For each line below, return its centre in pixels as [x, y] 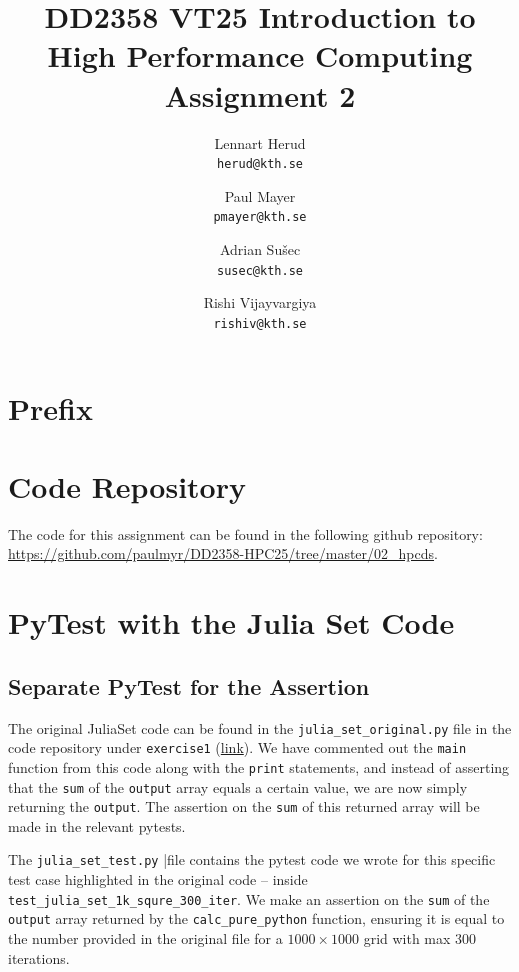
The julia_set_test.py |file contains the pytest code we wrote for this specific [252, 859]
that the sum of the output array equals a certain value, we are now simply [238, 786]
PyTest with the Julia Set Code [231, 622]
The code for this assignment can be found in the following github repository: [245, 533]
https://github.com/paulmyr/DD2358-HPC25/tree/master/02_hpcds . [223, 553]
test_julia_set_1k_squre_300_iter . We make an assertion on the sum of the [249, 898]
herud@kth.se [260, 164]
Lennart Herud [260, 142]
